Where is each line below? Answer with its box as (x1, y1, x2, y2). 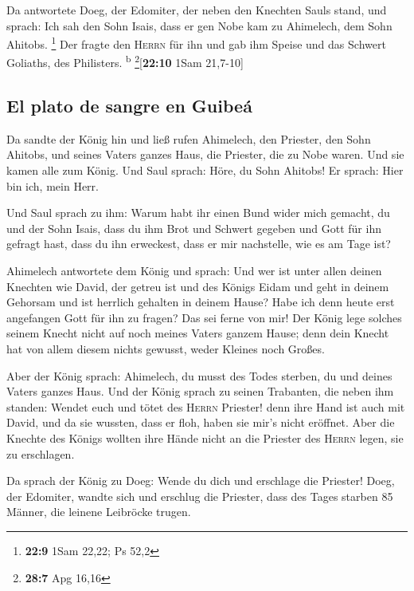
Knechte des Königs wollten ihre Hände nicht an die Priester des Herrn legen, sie (6, 429, 404, 446)
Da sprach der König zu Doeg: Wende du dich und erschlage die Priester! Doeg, (6, 472, 395, 489)
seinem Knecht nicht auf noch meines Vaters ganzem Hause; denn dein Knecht (6, 325, 389, 341)
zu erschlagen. (6, 445, 75, 462)
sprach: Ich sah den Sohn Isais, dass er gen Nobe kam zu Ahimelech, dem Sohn (6, 17, 393, 33)
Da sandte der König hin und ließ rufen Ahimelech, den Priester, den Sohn (6, 130, 371, 147)
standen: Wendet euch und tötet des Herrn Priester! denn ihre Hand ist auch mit (6, 398, 405, 415)
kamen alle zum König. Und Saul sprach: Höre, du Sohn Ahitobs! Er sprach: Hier (6, 162, 404, 179)
